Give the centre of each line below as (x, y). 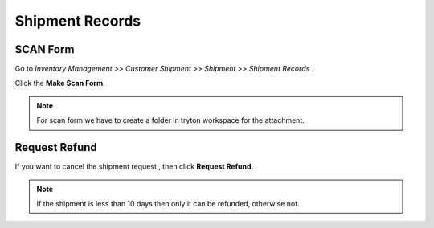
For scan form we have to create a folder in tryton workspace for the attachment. (170, 120)
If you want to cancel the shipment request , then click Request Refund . (134, 167)
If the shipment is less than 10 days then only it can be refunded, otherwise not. (168, 203)
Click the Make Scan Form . (60, 83)
